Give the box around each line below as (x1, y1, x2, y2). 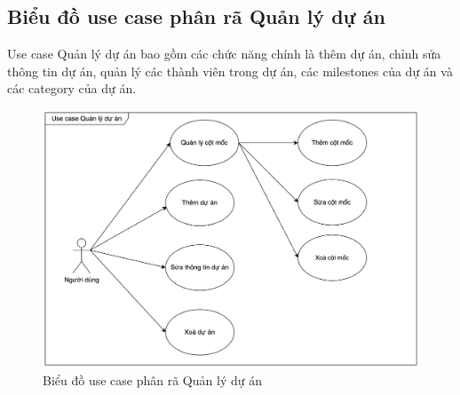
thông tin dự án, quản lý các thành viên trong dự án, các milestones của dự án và (7, 61, 453, 80)
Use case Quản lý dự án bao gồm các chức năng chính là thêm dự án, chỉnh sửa (7, 44, 441, 63)
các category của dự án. (7, 79, 137, 98)
